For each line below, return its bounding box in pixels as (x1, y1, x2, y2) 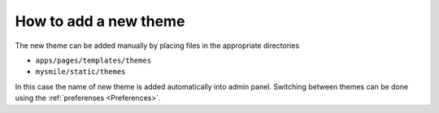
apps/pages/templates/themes (35, 55, 152, 65)
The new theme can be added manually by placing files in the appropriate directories (15, 41, 300, 50)
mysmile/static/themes (35, 67, 126, 76)
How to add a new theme (15, 12, 185, 30)
